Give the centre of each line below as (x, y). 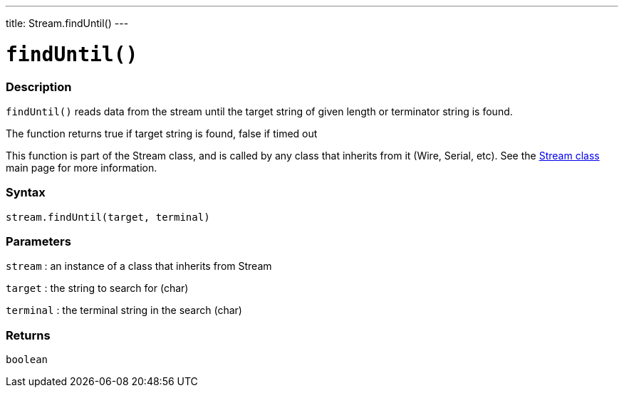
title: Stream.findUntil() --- (67, 23)
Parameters (38, 241)
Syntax (26, 193)
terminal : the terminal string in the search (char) (124, 310)
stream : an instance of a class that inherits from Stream (139, 266)
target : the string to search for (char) (97, 288)
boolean (27, 360)
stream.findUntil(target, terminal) (108, 217)
